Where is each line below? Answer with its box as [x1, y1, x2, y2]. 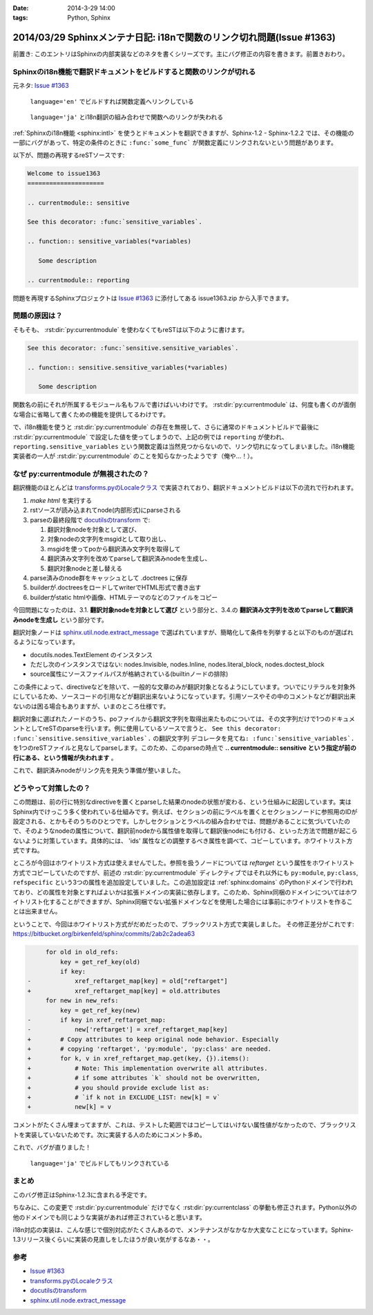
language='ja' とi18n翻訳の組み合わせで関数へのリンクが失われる [30, 113, 224, 121]
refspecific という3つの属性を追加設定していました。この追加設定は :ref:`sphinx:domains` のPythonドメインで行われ [12, 879, 354, 887]
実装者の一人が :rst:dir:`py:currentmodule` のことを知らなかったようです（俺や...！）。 [12, 452, 257, 460]
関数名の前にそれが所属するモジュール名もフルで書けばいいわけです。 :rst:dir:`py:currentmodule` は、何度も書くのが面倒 [12, 401, 356, 409]
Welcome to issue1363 [27, 169, 101, 178]
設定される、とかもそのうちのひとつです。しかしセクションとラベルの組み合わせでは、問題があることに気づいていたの [12, 817, 350, 825]
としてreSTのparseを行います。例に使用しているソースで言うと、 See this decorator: [24, 724, 282, 733]
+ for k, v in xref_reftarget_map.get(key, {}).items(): [27, 1055, 250, 1063]
